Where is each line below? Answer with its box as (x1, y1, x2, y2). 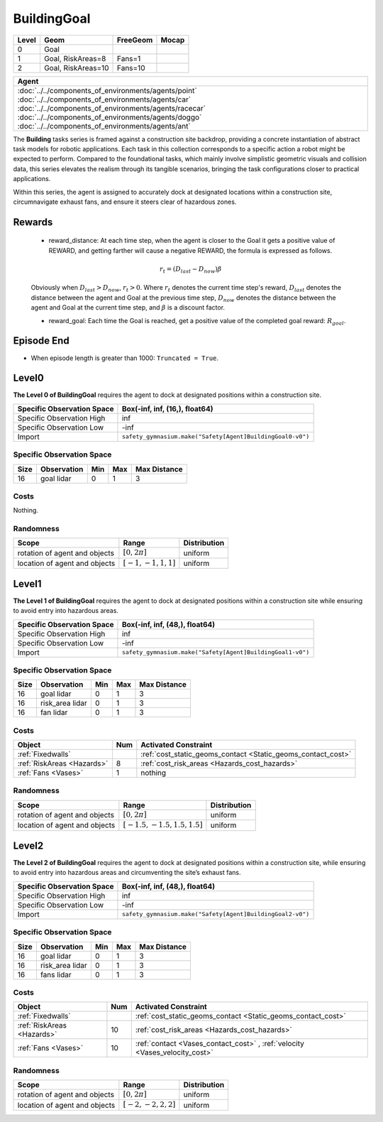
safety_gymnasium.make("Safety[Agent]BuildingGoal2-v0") (121, 910, 310, 918)
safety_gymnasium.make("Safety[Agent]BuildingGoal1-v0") (121, 648, 310, 656)
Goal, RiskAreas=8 (43, 53, 106, 63)
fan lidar (40, 707, 68, 717)
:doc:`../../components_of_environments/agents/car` (17, 94, 191, 104)
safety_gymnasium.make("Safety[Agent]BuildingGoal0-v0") (121, 433, 310, 440)
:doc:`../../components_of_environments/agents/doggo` (17, 112, 202, 122)
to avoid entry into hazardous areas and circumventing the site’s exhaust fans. (13, 868, 241, 877)
